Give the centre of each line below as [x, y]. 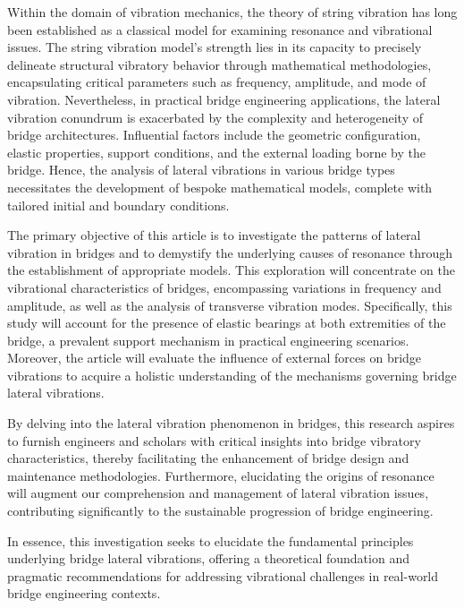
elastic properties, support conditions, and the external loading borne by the [217, 152]
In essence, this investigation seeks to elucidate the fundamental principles [211, 540]
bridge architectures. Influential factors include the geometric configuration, [214, 135]
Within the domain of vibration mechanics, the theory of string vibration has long [232, 12]
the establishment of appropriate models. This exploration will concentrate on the [231, 270]
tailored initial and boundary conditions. [118, 205]
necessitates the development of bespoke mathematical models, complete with [220, 187]
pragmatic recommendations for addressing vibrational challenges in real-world [223, 575]
